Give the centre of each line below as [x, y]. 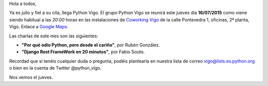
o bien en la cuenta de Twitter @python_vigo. [55, 68]
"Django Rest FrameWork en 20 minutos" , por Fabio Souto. [83, 52]
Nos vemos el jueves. [31, 77]
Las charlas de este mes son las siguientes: [54, 36]
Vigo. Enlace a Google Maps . [39, 27]
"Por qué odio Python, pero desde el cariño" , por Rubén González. [91, 45]
